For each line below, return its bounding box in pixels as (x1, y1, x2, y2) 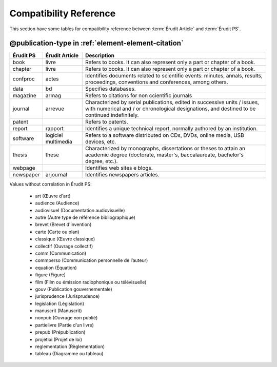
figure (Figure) (35, 272, 66, 278)
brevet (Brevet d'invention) (35, 221, 92, 228)
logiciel (45, 132, 63, 139)
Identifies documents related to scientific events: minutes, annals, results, (85, 72, 263, 79)
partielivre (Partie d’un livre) (35, 322, 94, 328)
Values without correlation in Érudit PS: (9, 181, 92, 187)
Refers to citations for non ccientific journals (85, 92, 192, 99)
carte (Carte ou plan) (35, 229, 80, 235)
